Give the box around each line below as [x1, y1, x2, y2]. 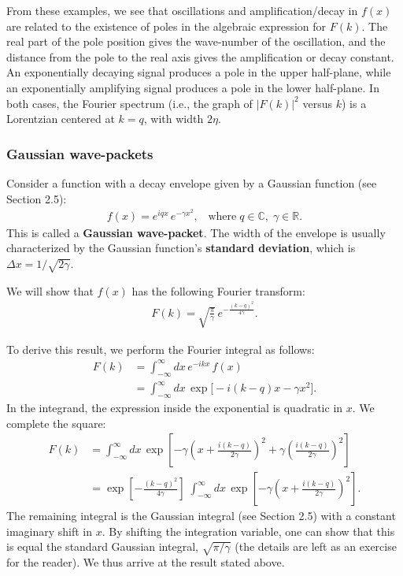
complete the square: [6, 414, 106, 431]
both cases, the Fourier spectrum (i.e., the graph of [6, 95, 253, 111]
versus [302, 95, 332, 111]
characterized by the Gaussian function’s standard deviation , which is [6, 240, 356, 256]
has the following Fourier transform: [131, 282, 305, 299]
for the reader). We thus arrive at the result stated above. [6, 554, 285, 570]
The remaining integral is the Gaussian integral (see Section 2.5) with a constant [6, 507, 396, 524]
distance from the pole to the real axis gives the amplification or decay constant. [6, 48, 394, 65]
